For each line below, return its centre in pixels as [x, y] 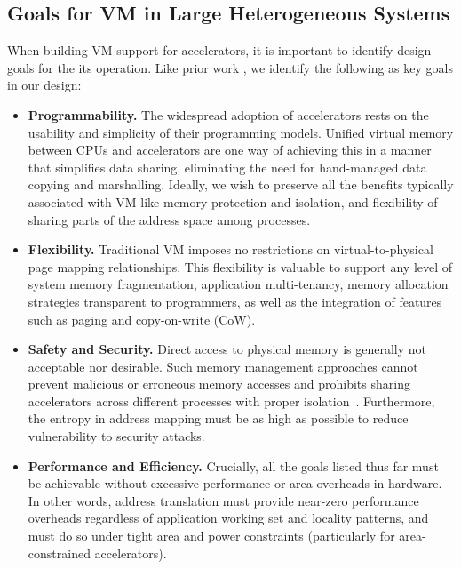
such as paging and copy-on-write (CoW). [142, 319]
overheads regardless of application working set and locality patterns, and [228, 518]
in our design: [44, 85]
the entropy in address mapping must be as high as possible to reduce [218, 418]
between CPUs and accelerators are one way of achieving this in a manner [230, 150]
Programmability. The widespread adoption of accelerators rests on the [228, 114]
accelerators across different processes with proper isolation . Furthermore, [231, 401]
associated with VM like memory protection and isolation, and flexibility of [233, 201]
